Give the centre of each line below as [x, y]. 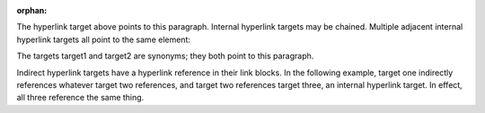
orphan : [32, 10]
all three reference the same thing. [80, 98]
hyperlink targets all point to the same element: [104, 39]
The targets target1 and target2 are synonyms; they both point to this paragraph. [165, 56]
